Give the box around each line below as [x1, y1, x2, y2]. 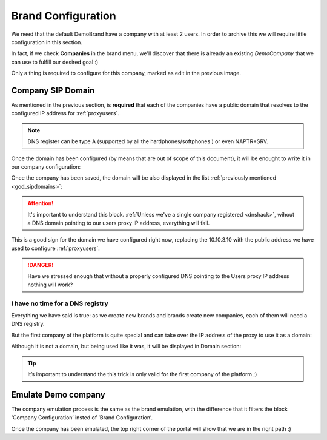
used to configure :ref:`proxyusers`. [11, 245, 100, 252]
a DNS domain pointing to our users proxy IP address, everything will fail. [27, 219, 210, 226]
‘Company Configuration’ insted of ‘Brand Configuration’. [11, 414, 153, 421]
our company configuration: [11, 163, 81, 170]
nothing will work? [27, 281, 73, 288]
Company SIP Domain [11, 85, 95, 95]
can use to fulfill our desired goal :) [11, 58, 99, 66]
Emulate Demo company [11, 389, 105, 400]
